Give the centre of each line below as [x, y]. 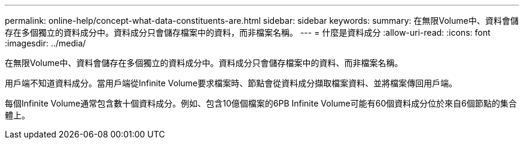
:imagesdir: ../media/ [45, 43]
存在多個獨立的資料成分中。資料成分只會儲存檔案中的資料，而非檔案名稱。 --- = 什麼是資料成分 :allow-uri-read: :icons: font [248, 32]
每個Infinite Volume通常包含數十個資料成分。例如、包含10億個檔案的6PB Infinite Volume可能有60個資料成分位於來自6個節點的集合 [261, 103]
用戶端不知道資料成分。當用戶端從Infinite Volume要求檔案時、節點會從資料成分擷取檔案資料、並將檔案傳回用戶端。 [231, 83]
